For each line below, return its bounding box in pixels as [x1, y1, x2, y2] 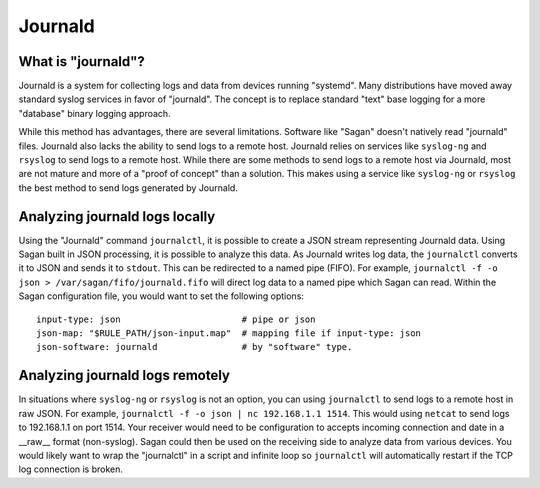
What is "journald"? [18, 53, 145, 70]
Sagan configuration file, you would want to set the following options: [18, 290, 305, 302]
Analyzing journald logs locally [18, 208, 216, 225]
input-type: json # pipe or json [36, 313, 316, 325]
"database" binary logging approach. [18, 107, 171, 119]
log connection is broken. [18, 463, 124, 475]
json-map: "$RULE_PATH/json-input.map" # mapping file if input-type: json [36, 328, 422, 339]
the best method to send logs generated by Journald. [18, 181, 239, 194]
